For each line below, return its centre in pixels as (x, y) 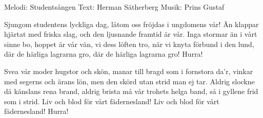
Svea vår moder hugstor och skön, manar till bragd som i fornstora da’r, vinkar (129, 71)
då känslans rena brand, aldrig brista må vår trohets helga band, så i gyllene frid (131, 91)
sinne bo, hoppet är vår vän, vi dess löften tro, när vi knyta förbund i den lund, (129, 44)
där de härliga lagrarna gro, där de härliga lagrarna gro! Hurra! (104, 54)
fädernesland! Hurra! (36, 111)
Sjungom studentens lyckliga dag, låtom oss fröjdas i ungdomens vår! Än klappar (131, 24)
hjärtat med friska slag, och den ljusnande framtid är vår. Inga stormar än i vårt (131, 34)
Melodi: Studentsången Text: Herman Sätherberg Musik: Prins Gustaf (114, 7)
